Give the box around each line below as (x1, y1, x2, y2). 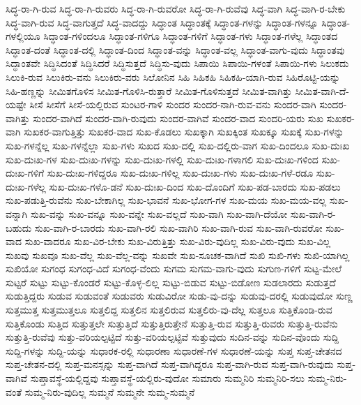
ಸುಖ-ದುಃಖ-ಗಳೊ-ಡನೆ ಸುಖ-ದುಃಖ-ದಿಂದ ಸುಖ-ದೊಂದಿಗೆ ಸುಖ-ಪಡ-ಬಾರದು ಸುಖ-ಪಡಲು (49, 179, 341, 193)
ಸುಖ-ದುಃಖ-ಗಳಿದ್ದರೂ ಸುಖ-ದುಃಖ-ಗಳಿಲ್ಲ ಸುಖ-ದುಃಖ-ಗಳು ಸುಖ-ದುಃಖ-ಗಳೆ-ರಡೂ (47, 165, 314, 180)
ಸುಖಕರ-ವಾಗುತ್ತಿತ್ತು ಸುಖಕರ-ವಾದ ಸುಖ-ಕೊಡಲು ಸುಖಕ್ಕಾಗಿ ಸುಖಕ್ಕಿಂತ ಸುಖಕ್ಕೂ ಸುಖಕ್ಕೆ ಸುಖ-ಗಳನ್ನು (24, 124, 344, 139)
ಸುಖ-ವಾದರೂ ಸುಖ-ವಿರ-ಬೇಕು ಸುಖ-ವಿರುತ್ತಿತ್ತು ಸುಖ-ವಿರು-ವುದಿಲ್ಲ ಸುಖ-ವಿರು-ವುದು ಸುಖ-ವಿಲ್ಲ (24, 234, 331, 249)
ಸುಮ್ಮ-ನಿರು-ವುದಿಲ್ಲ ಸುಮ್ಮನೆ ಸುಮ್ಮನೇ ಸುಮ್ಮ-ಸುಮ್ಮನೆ (24, 384, 195, 399)
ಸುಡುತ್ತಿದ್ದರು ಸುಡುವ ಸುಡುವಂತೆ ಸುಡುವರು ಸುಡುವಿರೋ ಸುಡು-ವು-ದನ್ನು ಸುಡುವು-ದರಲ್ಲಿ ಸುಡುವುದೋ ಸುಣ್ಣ (6, 288, 353, 303)
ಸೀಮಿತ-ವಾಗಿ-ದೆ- (295, 83, 350, 98)
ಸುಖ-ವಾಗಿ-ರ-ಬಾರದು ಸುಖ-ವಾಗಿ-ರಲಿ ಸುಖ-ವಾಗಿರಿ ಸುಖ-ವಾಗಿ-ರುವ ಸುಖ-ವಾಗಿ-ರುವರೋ (34, 220, 323, 235)
